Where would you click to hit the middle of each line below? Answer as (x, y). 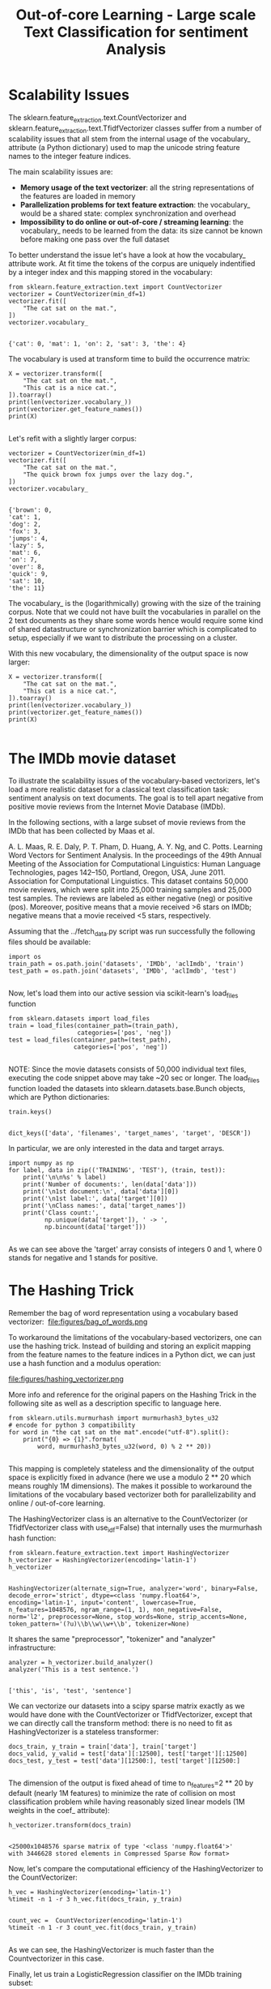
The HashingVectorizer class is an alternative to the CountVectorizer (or (128, 1519)
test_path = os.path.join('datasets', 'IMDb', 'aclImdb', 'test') (123, 971)
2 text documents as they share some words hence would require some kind (136, 620)
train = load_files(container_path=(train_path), (94, 1026)
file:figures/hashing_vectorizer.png (66, 1379)
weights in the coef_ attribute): (59, 1811)
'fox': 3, (25, 531)
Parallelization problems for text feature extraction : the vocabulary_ (135, 204)
